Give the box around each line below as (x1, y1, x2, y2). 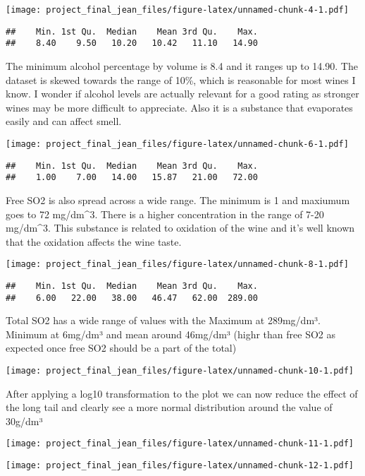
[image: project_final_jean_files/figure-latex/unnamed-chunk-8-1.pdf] (6, 259, 349, 270)
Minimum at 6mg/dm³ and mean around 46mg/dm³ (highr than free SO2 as (6, 326, 335, 341)
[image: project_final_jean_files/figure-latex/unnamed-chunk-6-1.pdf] (6, 138, 349, 149)
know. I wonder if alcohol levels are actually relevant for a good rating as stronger (6, 86, 359, 101)
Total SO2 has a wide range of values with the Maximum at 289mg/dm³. (6, 313, 321, 328)
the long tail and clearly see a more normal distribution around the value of (6, 400, 333, 415)
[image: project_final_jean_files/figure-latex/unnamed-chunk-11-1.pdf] (6, 439, 354, 449)
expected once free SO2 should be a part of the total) (6, 340, 237, 355)
